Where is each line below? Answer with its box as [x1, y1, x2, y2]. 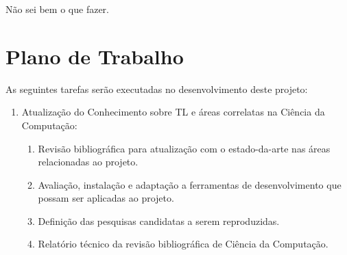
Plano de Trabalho [5, 42, 184, 70]
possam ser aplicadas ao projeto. [38, 191, 174, 205]
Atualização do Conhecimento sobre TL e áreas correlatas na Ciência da [21, 105, 325, 119]
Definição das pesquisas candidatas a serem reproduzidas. [38, 213, 280, 228]
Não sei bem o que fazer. [5, 2, 109, 16]
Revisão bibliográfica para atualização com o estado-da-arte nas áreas [38, 141, 331, 155]
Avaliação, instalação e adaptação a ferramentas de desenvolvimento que [38, 177, 342, 191]
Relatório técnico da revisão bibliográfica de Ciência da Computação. [38, 237, 328, 251]
